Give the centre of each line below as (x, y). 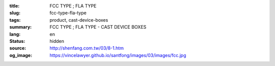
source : (18, 48)
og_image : (21, 55)
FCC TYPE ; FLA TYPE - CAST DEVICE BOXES (98, 27)
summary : (21, 27)
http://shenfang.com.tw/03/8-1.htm (87, 48)
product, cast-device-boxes (79, 20)
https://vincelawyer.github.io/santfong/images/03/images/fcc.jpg (118, 55)
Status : (17, 41)
